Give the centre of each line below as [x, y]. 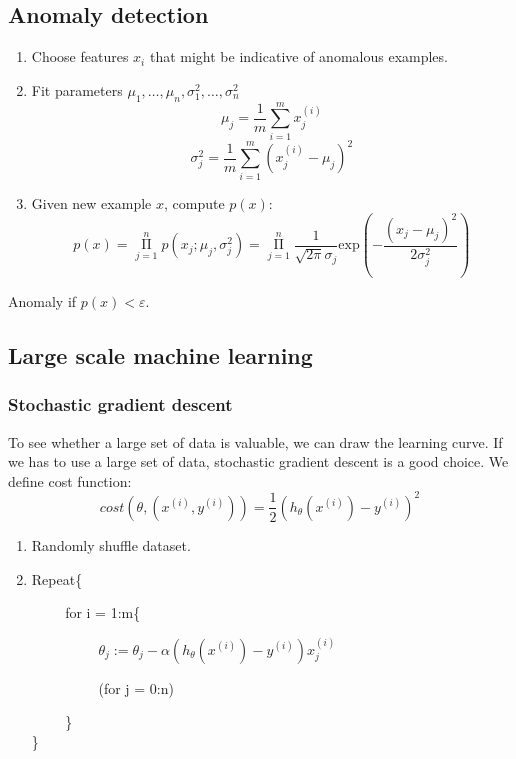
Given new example [91, 202]
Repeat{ [57, 578]
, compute [194, 202]
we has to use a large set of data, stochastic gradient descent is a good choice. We [258, 461]
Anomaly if [42, 301]
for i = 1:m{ [103, 612]
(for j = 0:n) [136, 687]
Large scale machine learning [160, 355]
